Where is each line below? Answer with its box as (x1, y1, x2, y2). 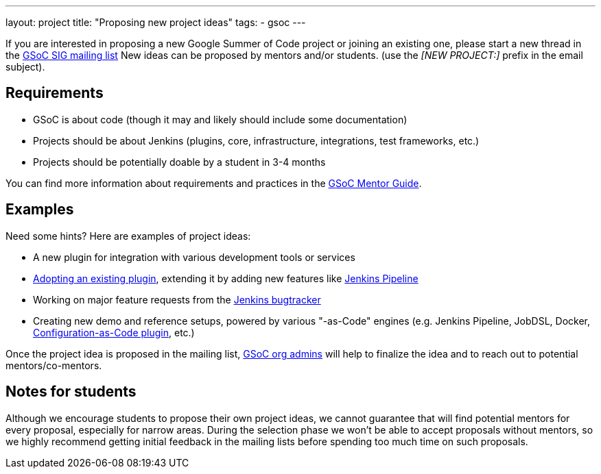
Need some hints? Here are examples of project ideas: (5, 229, 251, 242)
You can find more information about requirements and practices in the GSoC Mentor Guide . (5, 177, 422, 189)
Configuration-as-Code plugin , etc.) (33, 326, 195, 338)
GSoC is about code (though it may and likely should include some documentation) (33, 113, 408, 125)
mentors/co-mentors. (5, 359, 102, 371)
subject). (5, 61, 45, 73)
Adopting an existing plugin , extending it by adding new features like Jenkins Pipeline (33, 272, 419, 284)
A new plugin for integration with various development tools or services (33, 251, 355, 263)
